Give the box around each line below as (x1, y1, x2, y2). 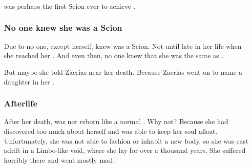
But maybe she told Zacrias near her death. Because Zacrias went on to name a (4, 66, 243, 77)
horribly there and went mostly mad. (4, 154, 114, 165)
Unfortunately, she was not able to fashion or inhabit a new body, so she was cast (4, 135, 249, 146)
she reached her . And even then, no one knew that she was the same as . (4, 50, 224, 61)
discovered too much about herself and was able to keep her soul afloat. (4, 126, 218, 136)
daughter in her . (4, 76, 55, 86)
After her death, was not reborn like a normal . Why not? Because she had (4, 116, 229, 126)
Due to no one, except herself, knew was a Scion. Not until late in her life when (4, 41, 242, 51)
